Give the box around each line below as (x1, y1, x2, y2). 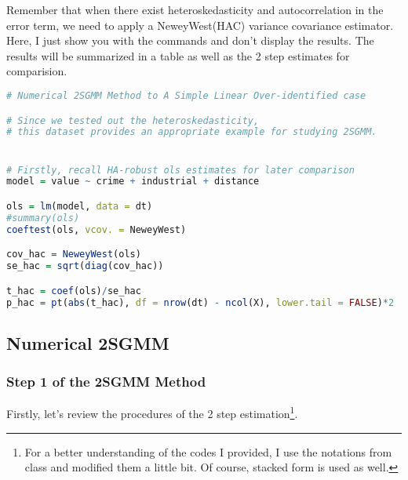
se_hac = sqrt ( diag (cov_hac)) (6, 260, 164, 272)
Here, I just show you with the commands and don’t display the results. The (6, 32, 374, 49)
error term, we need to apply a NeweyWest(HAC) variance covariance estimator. (6, 16, 394, 33)
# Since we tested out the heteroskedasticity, (6, 115, 260, 126)
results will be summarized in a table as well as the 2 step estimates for (6, 47, 350, 64)
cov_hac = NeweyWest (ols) (6, 249, 141, 260)
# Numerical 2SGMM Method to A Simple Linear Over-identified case (6, 89, 366, 101)
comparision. (6, 63, 67, 79)
